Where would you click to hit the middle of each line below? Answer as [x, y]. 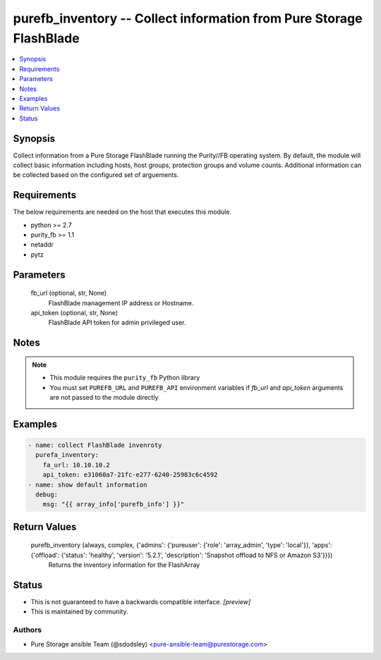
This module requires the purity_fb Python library [125, 378]
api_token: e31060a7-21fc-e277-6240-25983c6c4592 [130, 475]
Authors [28, 630]
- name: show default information [87, 484]
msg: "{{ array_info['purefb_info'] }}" [114, 505]
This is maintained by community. [79, 612]
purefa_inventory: [67, 455]
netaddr [42, 245]
